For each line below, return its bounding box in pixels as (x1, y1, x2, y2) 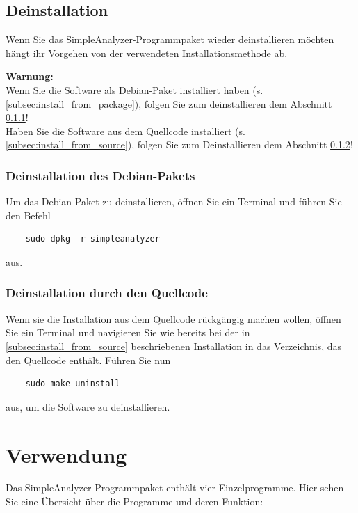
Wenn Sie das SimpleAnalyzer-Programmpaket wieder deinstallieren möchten (6, 32, 334, 47)
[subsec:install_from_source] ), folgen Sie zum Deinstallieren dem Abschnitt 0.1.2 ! (6, 137, 353, 152)
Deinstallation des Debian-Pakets (6, 166, 195, 184)
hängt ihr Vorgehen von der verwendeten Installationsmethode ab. (6, 45, 288, 60)
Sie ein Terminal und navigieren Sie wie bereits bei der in (6, 325, 250, 340)
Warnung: (6, 69, 54, 84)
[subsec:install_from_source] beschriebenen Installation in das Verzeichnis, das (6, 338, 342, 353)
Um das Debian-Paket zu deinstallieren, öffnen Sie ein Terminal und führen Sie (6, 194, 342, 209)
